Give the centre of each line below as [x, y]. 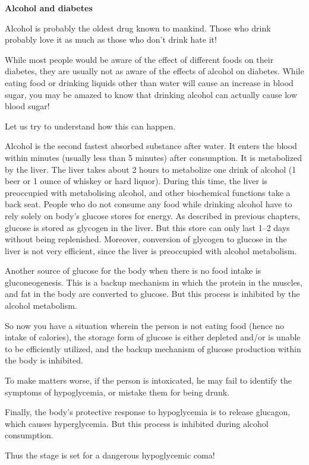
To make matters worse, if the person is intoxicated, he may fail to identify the [148, 380]
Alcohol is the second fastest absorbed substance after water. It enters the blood [151, 146]
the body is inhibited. [44, 360]
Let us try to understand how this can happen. [90, 126]
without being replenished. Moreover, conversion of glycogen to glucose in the [146, 239]
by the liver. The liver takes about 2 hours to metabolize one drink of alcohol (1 [151, 169]
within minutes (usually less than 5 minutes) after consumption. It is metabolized [153, 157]
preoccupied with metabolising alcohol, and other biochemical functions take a [148, 192]
